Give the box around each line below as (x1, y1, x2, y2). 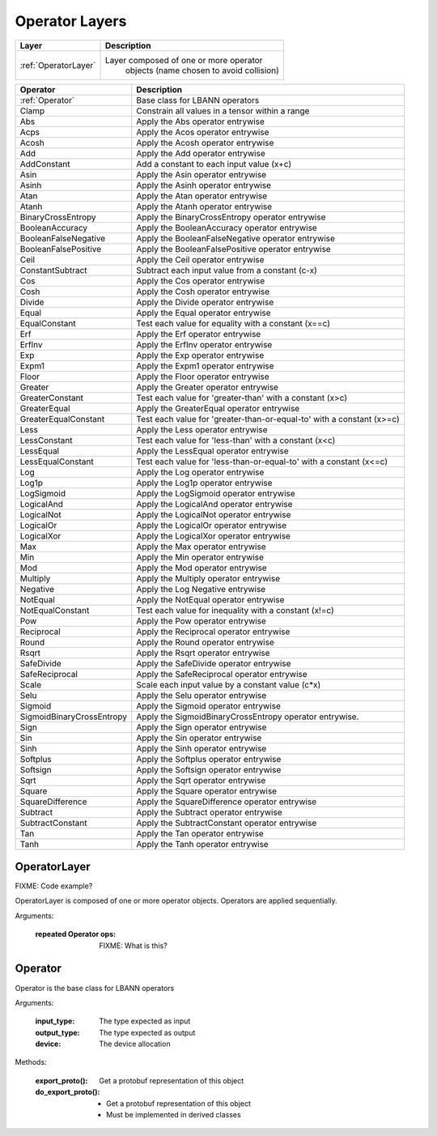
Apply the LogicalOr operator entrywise (136, 519, 287, 530)
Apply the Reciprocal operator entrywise (136, 626, 291, 637)
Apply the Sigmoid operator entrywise (136, 700, 281, 712)
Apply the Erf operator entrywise (136, 328, 261, 339)
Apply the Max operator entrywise (136, 541, 266, 552)
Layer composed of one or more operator (104, 54, 263, 66)
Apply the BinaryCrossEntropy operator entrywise (136, 211, 326, 223)
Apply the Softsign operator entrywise (136, 764, 282, 775)
